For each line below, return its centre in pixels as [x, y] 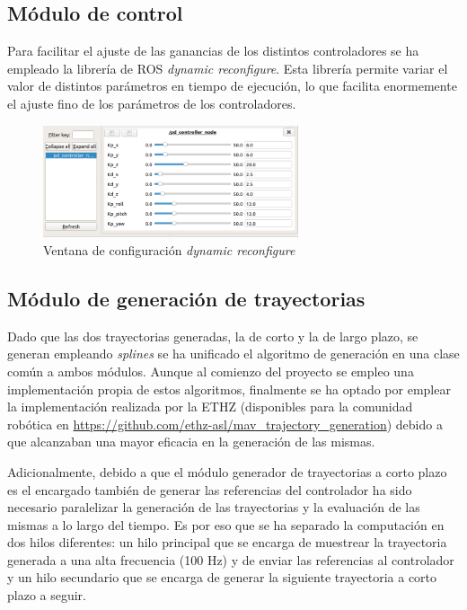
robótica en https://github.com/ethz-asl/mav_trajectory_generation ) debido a [225, 424]
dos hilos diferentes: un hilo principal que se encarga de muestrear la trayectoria [227, 542]
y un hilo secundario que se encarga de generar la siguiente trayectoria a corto [222, 577]
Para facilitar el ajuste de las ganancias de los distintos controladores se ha [213, 51]
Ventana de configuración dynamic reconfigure [169, 249]
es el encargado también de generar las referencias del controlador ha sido [210, 489]
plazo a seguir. [47, 595]
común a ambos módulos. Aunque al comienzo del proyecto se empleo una [211, 371]
